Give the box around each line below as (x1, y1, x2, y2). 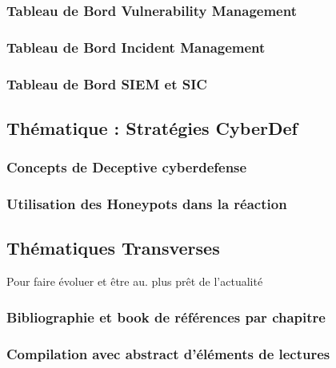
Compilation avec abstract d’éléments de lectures (6, 343, 330, 363)
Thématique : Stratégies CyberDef (6, 115, 298, 140)
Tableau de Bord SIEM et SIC (6, 73, 207, 93)
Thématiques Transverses (6, 235, 220, 260)
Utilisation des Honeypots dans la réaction (6, 194, 287, 214)
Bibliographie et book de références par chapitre (6, 307, 326, 326)
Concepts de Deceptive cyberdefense (6, 157, 247, 177)
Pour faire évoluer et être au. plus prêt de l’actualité (6, 273, 263, 290)
